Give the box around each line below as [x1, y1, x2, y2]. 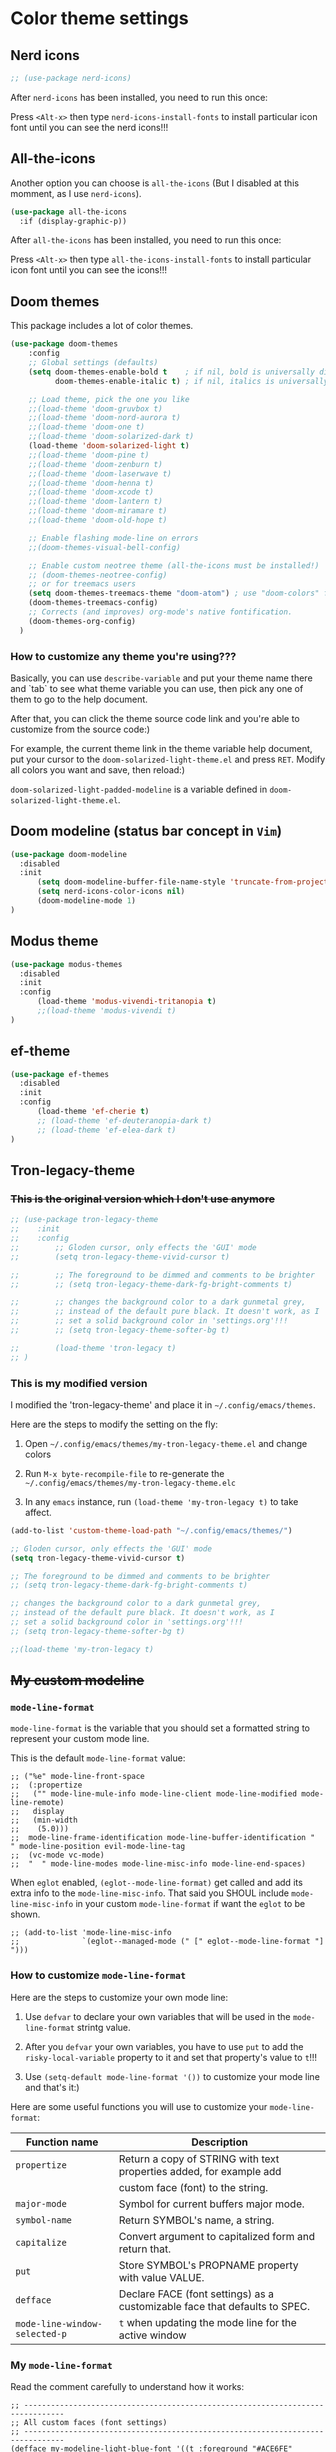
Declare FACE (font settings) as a [118, 2287, 275, 2301]
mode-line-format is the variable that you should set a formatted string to [10, 1722, 310, 1734]
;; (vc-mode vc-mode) [10, 1850, 105, 1861]
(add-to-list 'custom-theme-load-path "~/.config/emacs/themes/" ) [10, 1525, 293, 1536]
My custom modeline [10, 1672, 145, 1689]
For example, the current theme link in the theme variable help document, [10, 742, 313, 754]
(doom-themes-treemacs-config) [28, 598, 159, 608]
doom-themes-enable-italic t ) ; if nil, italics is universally [54, 376, 329, 386]
